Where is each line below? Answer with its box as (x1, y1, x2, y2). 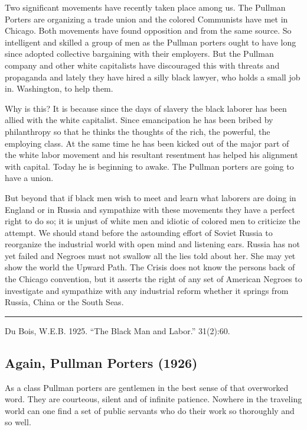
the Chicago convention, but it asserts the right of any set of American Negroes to (5, 273, 302, 285)
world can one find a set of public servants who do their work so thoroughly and (5, 404, 295, 416)
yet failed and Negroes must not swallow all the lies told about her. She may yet (5, 249, 296, 261)
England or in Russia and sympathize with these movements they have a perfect (5, 203, 295, 215)
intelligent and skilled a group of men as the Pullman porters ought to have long (5, 35, 296, 48)
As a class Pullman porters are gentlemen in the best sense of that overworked (5, 381, 289, 393)
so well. (5, 416, 31, 428)
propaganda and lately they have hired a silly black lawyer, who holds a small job (5, 70, 301, 83)
